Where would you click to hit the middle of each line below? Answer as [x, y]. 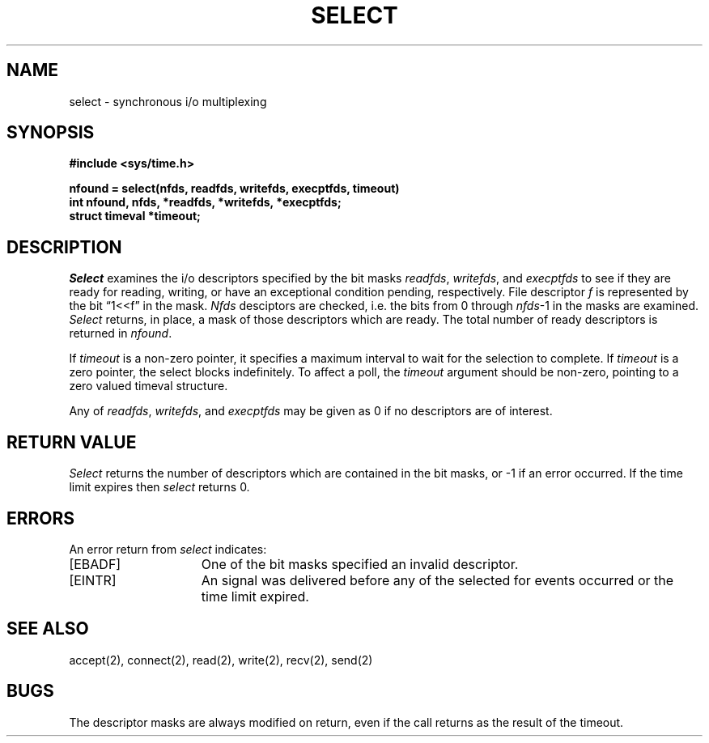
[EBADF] [95, 564]
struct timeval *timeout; [135, 216]
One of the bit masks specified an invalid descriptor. [360, 564]
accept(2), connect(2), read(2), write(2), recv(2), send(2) [221, 660]
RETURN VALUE [72, 442]
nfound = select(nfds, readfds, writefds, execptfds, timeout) [234, 189]
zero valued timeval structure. [149, 386]
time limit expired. [255, 596]
